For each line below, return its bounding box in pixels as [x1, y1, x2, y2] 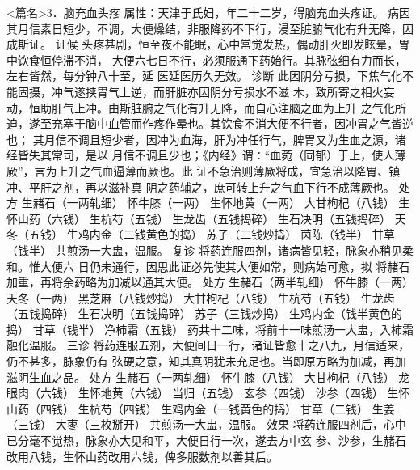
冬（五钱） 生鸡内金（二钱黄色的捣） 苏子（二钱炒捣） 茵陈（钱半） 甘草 [6, 226, 395, 243]
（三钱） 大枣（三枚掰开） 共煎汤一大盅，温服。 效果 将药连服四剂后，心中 [6, 416, 406, 433]
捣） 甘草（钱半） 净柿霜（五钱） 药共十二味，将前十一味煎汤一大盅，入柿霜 [6, 320, 414, 337]
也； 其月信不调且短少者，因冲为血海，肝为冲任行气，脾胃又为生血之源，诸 [6, 130, 406, 147]
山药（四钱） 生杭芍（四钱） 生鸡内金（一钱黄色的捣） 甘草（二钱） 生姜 [6, 400, 395, 417]
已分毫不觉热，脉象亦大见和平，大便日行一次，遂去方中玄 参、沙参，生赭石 [6, 432, 406, 449]
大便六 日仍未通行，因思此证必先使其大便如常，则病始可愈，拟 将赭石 [40, 257, 410, 274]
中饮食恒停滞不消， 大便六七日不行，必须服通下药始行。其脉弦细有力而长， [6, 51, 406, 68]
